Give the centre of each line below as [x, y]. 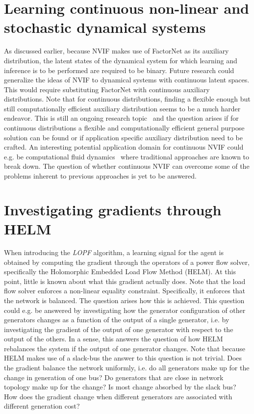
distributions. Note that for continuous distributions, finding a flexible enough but [127, 99]
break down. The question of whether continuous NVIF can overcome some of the [127, 166]
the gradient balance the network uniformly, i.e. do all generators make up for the [127, 368]
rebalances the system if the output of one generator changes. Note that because [125, 348]
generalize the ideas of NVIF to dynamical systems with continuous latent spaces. [127, 80]
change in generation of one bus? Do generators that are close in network [114, 377]
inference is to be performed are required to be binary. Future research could [119, 70]
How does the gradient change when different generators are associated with [118, 396]
